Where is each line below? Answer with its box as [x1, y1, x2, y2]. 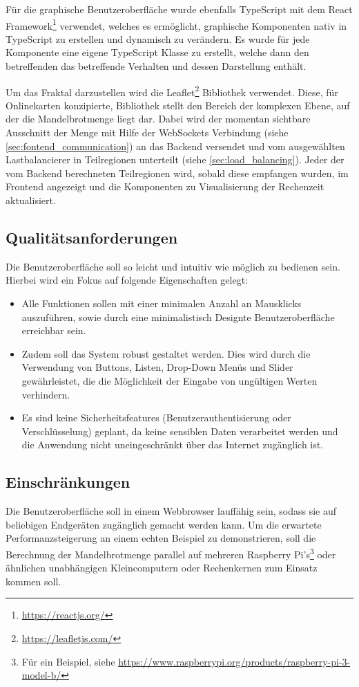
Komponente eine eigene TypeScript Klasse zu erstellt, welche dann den [6, 45, 309, 59]
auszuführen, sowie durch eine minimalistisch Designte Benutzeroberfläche [21, 309, 335, 324]
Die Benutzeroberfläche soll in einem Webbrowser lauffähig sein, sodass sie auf [6, 504, 336, 518]
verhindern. [21, 387, 70, 401]
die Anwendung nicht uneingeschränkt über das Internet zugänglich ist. [21, 437, 324, 452]
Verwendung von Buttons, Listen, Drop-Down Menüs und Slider [21, 360, 293, 374]
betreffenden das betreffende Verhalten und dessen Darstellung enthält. [6, 59, 307, 73]
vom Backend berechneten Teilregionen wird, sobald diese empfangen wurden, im [6, 165, 349, 180]
